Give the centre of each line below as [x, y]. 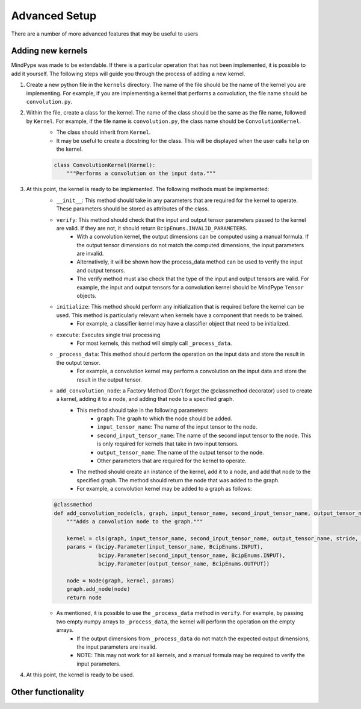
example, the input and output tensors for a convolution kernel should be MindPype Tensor [190, 287]
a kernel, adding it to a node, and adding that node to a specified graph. [145, 399]
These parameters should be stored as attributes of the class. [133, 209]
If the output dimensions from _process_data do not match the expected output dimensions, [193, 638]
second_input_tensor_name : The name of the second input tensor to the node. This [204, 435]
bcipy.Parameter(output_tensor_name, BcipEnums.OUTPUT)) [184, 563]
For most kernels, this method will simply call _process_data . [154, 343]
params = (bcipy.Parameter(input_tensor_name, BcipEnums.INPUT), [165, 547]
